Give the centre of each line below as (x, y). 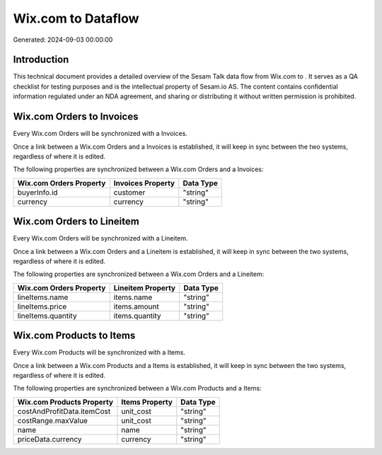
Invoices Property (144, 183)
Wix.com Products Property (65, 402)
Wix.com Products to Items (74, 336)
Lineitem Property (145, 288)
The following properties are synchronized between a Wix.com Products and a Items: (137, 388)
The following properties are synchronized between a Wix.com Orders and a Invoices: (138, 169)
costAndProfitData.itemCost (64, 411)
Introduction (41, 60)
